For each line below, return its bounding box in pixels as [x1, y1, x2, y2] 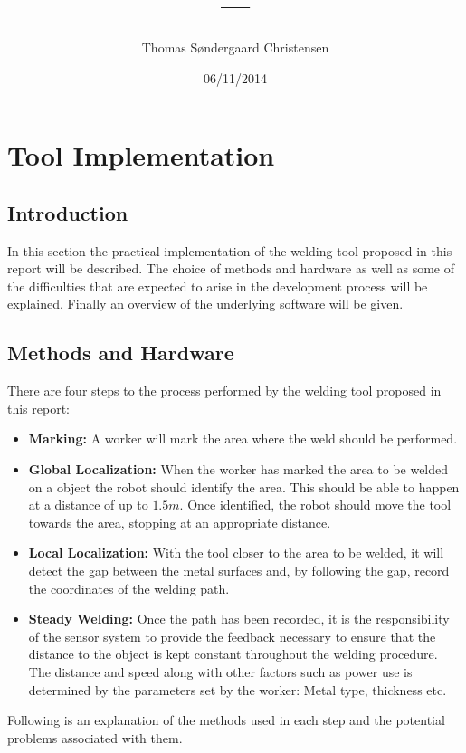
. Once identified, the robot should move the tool [179, 495, 452, 514]
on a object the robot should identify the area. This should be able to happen [28, 477, 460, 496]
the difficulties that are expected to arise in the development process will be [7, 276, 428, 295]
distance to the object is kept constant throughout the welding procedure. [28, 644, 438, 663]
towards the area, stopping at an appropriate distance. [28, 512, 331, 531]
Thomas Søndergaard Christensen [141, 38, 329, 57]
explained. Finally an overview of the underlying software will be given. [7, 294, 404, 313]
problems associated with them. [7, 728, 183, 747]
